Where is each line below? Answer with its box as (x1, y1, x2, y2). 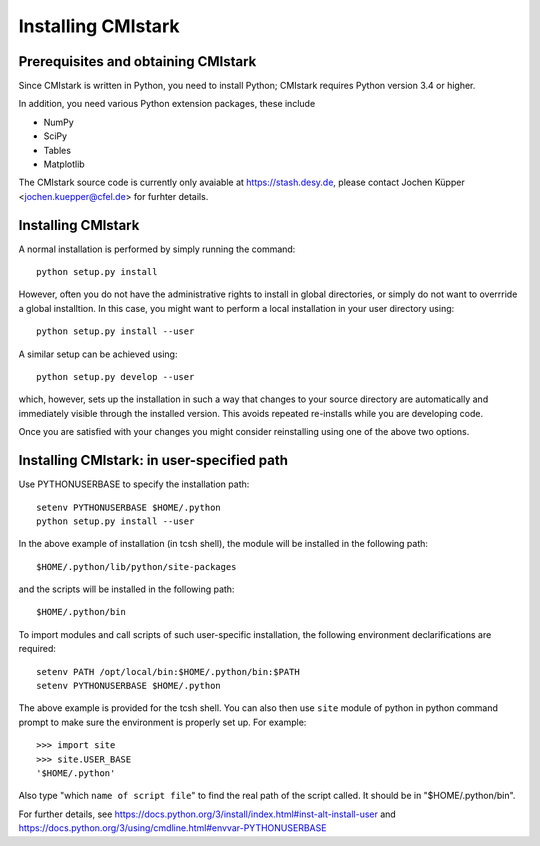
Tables (43, 144, 72, 156)
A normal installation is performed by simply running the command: (18, 243, 296, 255)
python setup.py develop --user (36, 371, 195, 383)
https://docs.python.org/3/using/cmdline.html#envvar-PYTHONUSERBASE (18, 822, 327, 834)
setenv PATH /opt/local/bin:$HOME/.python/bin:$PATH (36, 666, 300, 677)
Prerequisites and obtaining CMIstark (18, 53, 257, 70)
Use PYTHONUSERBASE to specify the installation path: (18, 478, 250, 490)
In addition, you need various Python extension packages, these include (18, 98, 316, 110)
